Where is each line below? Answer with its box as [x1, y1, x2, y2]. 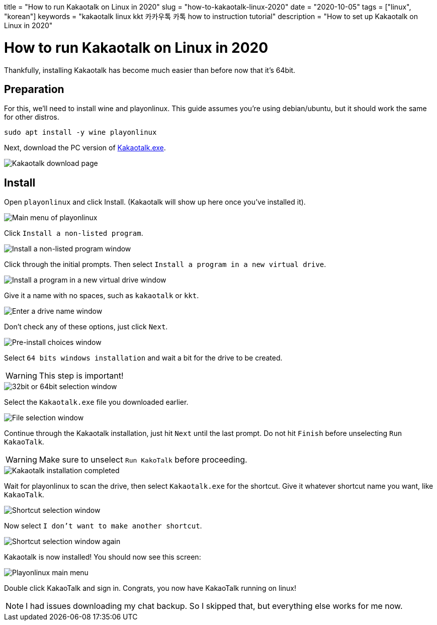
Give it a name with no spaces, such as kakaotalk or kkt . [4, 291, 199, 300]
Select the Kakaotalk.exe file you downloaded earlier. [4, 398, 189, 407]
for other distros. [4, 113, 59, 122]
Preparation [4, 82, 64, 96]
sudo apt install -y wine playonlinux [4, 128, 157, 137]
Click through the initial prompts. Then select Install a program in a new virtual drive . [4, 260, 326, 269]
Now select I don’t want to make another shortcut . [4, 521, 202, 530]
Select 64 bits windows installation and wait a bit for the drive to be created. [4, 353, 283, 363]
